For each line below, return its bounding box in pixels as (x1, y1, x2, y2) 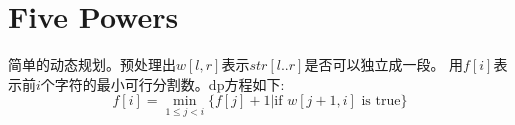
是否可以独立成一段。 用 (304, 54, 464, 75)
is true (361, 94, 401, 109)
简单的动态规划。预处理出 (8, 54, 176, 75)
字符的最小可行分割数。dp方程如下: (54, 73, 285, 94)
